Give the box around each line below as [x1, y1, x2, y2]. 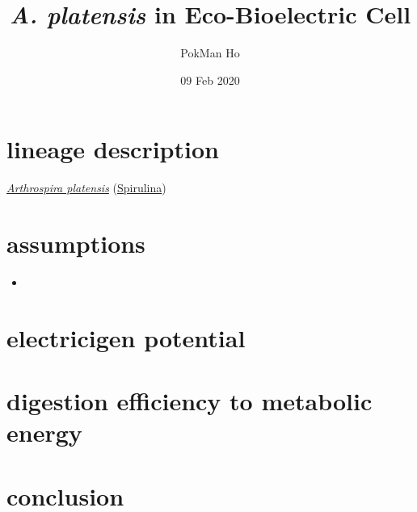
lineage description [6, 132, 219, 166]
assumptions [6, 227, 145, 260]
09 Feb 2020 [180, 71, 240, 88]
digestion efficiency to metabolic [6, 384, 373, 418]
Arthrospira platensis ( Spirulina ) [6, 179, 166, 196]
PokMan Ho [180, 44, 240, 61]
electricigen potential [6, 321, 246, 354]
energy [6, 416, 82, 449]
